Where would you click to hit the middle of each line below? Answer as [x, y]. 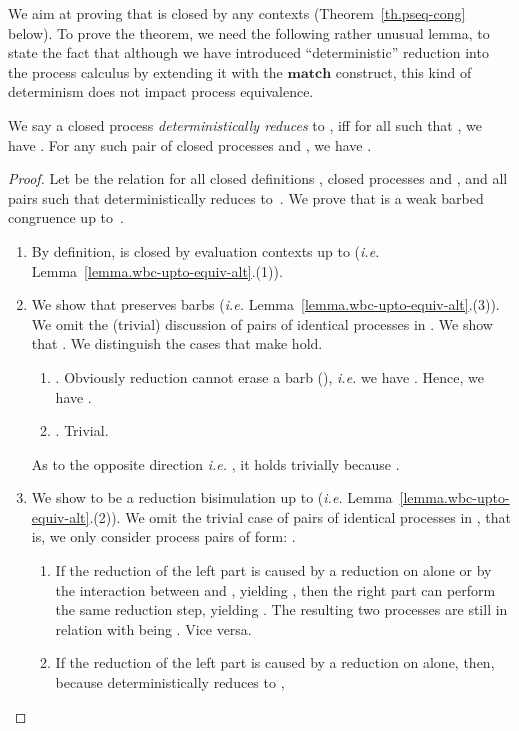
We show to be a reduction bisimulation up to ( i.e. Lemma [212, 497]
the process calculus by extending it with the [145, 71]
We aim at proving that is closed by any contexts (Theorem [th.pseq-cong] [237, 13]
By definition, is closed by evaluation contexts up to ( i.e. [205, 250]
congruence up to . [66, 217]
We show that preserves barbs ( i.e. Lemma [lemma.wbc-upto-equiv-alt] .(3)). [265, 304]
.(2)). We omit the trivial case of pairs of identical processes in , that [300, 516]
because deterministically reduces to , [170, 682]
